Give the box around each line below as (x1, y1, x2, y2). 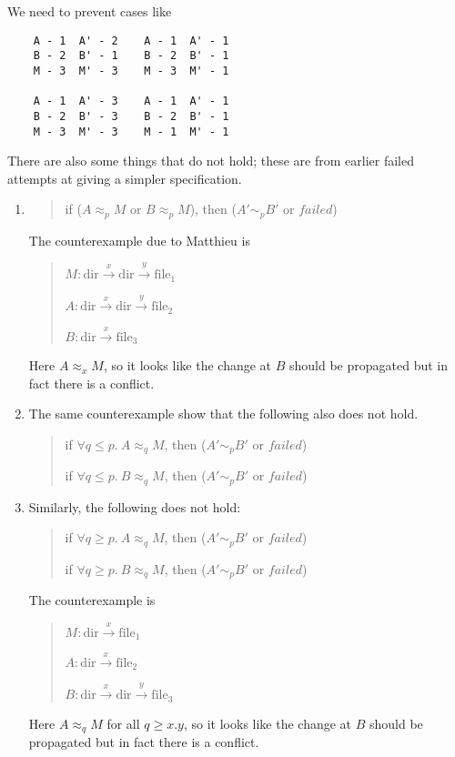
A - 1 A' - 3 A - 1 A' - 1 (33, 95, 229, 108)
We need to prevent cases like (7, 2, 172, 20)
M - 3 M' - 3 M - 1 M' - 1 (33, 125, 229, 138)
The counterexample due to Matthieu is (28, 230, 250, 249)
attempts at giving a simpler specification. (7, 168, 242, 187)
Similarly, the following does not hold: (28, 497, 241, 516)
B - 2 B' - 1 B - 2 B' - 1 (33, 49, 229, 63)
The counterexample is (28, 590, 156, 610)
